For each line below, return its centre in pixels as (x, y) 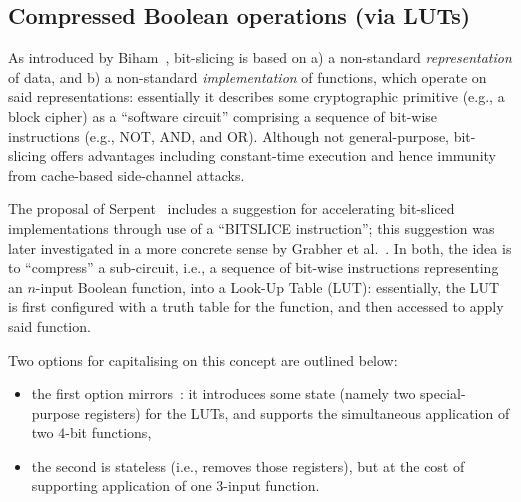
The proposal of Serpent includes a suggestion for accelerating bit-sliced (231, 208)
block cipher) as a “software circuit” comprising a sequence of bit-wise (223, 115)
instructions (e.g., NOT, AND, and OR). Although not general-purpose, (229, 135)
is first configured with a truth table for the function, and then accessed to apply (256, 306)
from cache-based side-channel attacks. (126, 174)
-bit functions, (108, 432)
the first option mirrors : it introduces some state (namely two (223, 393)
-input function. (271, 485)
